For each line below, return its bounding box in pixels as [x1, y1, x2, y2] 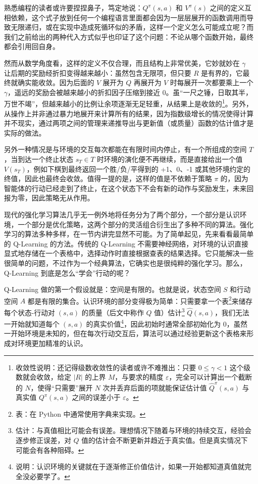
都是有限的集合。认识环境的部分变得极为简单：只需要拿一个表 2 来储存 [27, 294, 253, 306]
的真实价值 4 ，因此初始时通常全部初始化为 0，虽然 [86, 317, 248, 329]
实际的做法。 [4, 127, 46, 138]
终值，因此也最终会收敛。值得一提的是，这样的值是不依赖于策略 [4, 173, 212, 184]
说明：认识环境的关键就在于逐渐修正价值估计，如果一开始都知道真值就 [15, 461, 245, 472]
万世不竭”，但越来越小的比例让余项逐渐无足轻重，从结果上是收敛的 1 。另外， [4, 97, 253, 108]
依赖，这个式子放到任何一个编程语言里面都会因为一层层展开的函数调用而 [10, 12, 247, 22]
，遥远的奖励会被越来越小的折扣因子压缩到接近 [7, 87, 160, 97]
